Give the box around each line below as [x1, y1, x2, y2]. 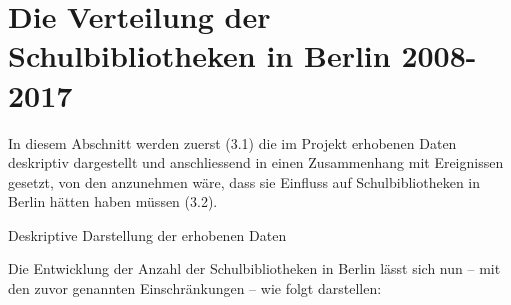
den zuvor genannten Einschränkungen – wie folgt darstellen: [8, 278, 382, 299]
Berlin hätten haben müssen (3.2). [8, 191, 218, 212]
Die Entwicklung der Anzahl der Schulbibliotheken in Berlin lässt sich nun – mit [8, 258, 501, 279]
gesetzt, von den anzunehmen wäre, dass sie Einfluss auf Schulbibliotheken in [8, 171, 481, 192]
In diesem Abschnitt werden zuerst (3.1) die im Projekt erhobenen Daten [8, 132, 457, 153]
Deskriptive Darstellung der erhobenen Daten [8, 224, 287, 245]
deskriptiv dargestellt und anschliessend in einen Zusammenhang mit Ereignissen [8, 152, 504, 173]
